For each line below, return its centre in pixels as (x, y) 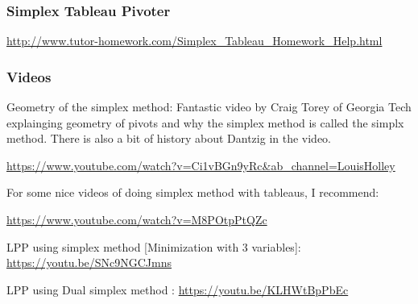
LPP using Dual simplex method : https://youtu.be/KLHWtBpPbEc (178, 289)
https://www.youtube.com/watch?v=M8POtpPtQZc (137, 219)
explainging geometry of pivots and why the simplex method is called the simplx (205, 122)
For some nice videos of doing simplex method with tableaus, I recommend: (193, 192)
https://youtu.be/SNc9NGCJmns (89, 262)
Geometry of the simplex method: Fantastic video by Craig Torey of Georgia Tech (209, 107)
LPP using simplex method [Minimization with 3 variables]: (154, 246)
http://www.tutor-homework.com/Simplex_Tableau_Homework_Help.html (195, 41)
